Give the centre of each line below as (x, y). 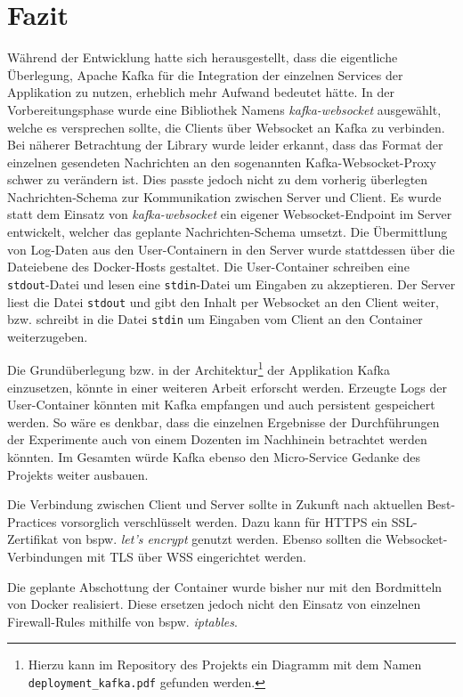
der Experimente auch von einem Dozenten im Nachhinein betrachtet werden (217, 439)
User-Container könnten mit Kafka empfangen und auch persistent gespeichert (221, 405)
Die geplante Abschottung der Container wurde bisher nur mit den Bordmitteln (225, 586)
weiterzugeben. (48, 336)
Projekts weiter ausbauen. (78, 474)
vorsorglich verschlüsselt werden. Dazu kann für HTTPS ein (224, 521)
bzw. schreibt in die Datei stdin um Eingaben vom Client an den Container (215, 319)
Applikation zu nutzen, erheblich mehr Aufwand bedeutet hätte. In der (201, 92)
